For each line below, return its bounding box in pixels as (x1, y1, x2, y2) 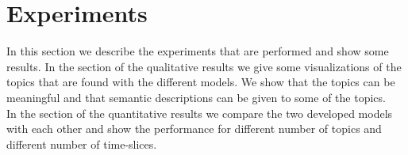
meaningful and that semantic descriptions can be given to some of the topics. (6, 89, 386, 105)
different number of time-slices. (6, 135, 157, 152)
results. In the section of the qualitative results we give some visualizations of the (6, 58, 402, 74)
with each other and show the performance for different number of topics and (6, 120, 382, 137)
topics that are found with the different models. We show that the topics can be (6, 74, 395, 90)
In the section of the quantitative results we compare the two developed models (6, 104, 393, 121)
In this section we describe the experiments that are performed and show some (6, 43, 389, 59)
